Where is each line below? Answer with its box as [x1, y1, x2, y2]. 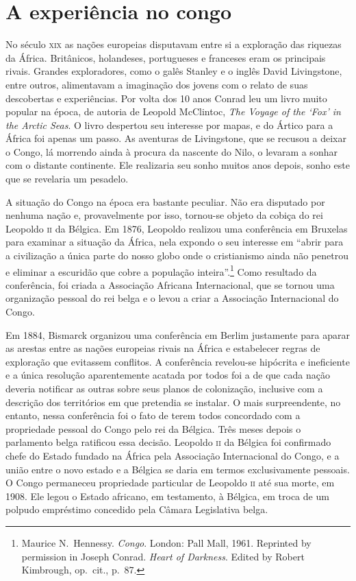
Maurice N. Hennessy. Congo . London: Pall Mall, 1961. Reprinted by [21, 535, 311, 549]
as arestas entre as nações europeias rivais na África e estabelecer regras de [5, 341, 320, 355]
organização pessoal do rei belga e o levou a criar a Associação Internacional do [5, 291, 339, 305]
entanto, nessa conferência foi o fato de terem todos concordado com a [5, 408, 301, 423]
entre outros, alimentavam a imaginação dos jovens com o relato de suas [5, 77, 308, 91]
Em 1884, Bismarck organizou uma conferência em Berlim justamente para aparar [5, 327, 351, 342]
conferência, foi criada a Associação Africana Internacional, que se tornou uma [5, 277, 335, 292]
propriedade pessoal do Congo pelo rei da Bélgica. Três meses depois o [5, 421, 301, 436]
